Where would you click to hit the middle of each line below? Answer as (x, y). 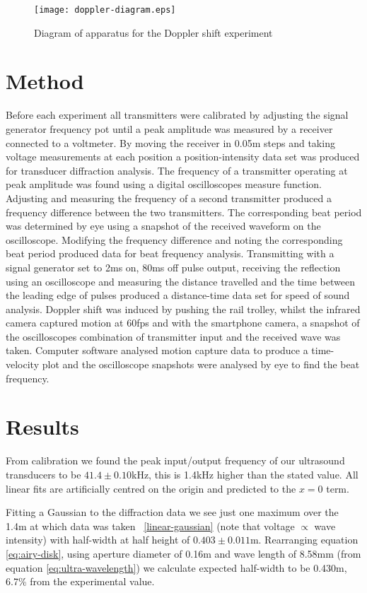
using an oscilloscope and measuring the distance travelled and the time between (180, 281)
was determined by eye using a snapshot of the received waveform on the (163, 226)
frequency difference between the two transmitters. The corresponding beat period (184, 212)
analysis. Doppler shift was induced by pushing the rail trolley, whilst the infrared (183, 309)
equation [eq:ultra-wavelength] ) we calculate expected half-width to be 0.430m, (176, 567)
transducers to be (43, 474)
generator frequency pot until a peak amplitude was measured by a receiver (169, 128)
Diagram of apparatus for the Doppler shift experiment (153, 32)
